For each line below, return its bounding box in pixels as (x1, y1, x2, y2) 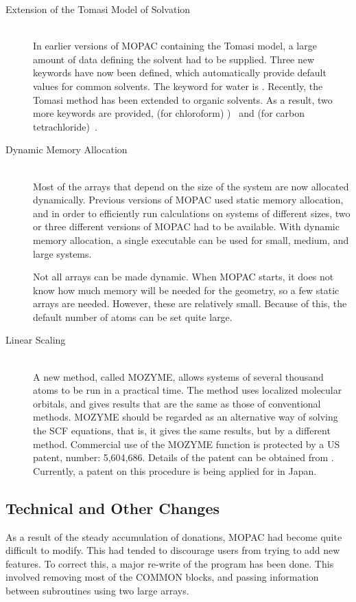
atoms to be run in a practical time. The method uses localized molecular (33, 383, 342, 397)
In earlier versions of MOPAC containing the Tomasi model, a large (33, 38, 317, 53)
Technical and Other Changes (5, 497, 219, 518)
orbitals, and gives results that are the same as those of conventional (33, 396, 321, 410)
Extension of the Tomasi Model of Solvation (5, 2, 191, 16)
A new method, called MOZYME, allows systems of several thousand (33, 369, 324, 383)
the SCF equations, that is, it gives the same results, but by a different (33, 423, 331, 438)
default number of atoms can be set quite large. (33, 309, 233, 324)
